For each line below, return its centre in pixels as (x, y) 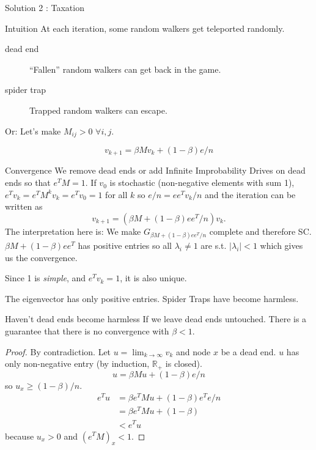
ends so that (28, 183)
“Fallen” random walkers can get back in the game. (125, 69)
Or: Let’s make (33, 131)
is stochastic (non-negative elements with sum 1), (202, 183)
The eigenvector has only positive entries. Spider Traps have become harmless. (152, 298)
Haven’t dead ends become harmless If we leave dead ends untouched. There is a (156, 319)
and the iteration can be (250, 194)
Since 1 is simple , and (46, 278)
